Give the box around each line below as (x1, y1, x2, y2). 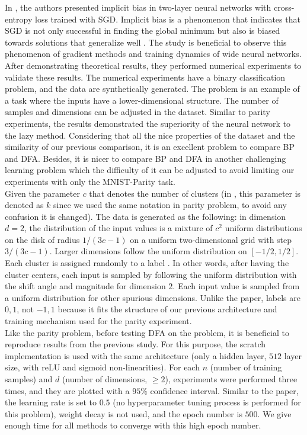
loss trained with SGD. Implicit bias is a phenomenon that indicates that (34, 12, 300, 25)
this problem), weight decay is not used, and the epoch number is (5, 407, 242, 420)
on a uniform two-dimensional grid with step (130, 233, 292, 245)
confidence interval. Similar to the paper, (150, 384, 299, 396)
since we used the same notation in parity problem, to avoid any (53, 199, 287, 211)
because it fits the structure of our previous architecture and (57, 303, 277, 315)
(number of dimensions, (62, 373, 148, 385)
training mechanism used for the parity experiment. (5, 315, 192, 327)
